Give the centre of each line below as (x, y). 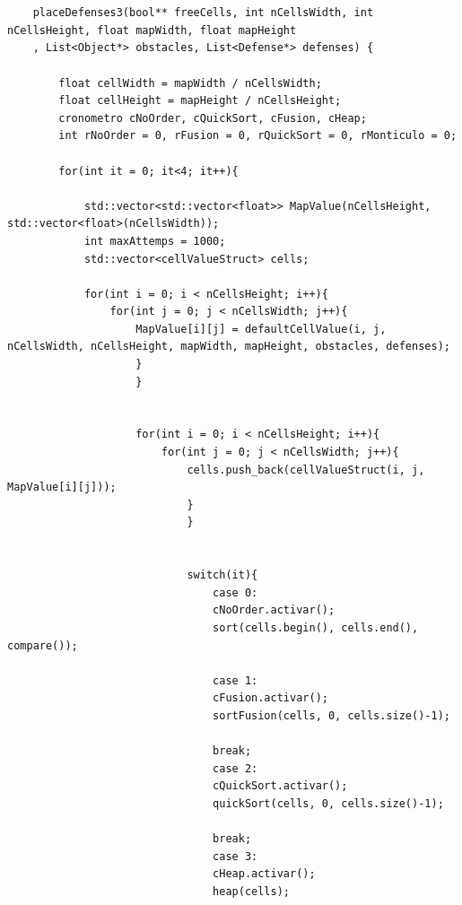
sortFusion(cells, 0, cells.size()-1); (331, 715)
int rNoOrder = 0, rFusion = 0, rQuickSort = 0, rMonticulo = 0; (258, 136)
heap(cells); (251, 891)
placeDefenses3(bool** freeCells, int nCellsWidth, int (203, 13)
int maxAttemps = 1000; (155, 241)
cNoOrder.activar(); (274, 610)
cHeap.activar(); (264, 874)
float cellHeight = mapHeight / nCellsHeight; (200, 101)
